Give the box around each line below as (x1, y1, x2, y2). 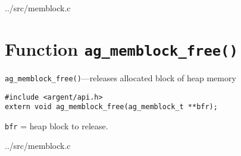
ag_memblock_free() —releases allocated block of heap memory (5, 71, 236, 84)
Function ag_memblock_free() (5, 36, 238, 61)
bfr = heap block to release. (5, 119, 108, 132)
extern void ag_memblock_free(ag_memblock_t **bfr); (5, 103, 218, 112)
